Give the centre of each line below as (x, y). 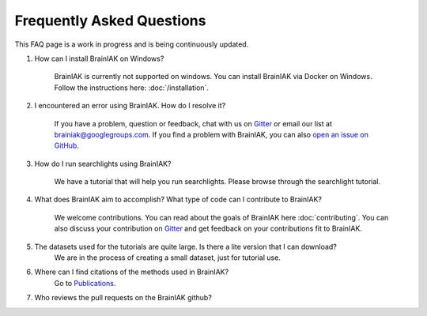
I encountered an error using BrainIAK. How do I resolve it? (130, 106)
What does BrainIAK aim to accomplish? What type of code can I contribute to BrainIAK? (178, 199)
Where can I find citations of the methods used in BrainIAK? (132, 272)
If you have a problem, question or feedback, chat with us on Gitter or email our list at (193, 123)
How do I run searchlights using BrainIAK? (103, 164)
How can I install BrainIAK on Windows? (99, 58)
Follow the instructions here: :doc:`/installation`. (132, 88)
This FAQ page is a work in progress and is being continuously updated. (132, 44)
